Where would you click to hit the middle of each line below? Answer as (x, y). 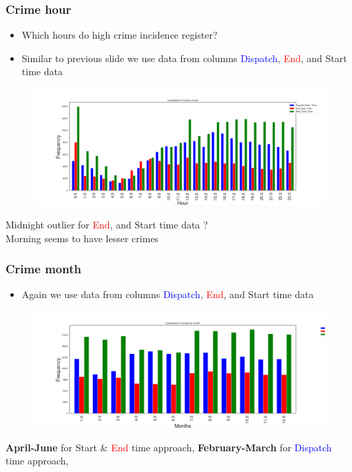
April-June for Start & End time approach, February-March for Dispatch (169, 447)
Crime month (43, 269)
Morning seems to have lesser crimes (82, 238)
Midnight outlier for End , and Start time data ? (107, 224)
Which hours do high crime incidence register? (120, 35)
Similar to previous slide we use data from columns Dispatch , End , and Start (184, 58)
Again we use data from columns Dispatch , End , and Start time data (168, 294)
